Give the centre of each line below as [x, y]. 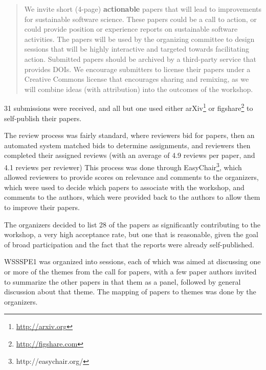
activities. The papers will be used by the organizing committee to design [139, 39]
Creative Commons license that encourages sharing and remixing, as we [137, 79]
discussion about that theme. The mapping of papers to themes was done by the [130, 292]
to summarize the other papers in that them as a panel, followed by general [123, 281]
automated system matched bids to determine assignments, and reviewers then [127, 145]
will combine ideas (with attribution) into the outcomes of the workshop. [139, 89]
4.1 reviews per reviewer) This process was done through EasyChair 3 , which [123, 166]
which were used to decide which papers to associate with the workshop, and [124, 187]
